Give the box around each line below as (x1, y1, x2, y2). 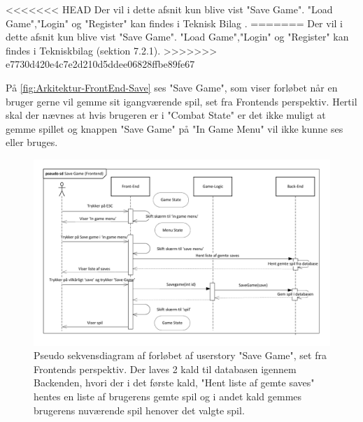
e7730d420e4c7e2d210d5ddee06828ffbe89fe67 (6, 57, 195, 71)
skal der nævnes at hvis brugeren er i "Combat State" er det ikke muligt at (6, 108, 326, 122)
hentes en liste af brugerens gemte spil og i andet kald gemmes (34, 388, 302, 403)
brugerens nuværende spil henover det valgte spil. (34, 402, 245, 417)
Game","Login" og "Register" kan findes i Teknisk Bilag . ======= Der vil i (6, 15, 343, 30)
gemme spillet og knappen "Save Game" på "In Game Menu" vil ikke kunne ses (6, 121, 343, 136)
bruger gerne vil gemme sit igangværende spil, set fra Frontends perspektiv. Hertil (6, 94, 357, 108)
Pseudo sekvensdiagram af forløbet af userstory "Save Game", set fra (34, 348, 327, 363)
